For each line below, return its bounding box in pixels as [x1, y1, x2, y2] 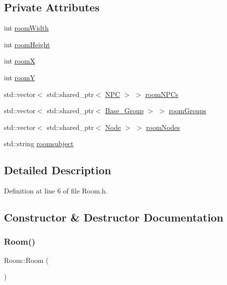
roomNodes [146, 122, 180, 132]
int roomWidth [4, 23, 49, 33]
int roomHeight [4, 39, 50, 49]
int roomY [4, 72, 35, 82]
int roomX [4, 56, 35, 66]
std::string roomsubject [4, 138, 74, 149]
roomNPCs [145, 89, 178, 99]
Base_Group [105, 105, 144, 116]
